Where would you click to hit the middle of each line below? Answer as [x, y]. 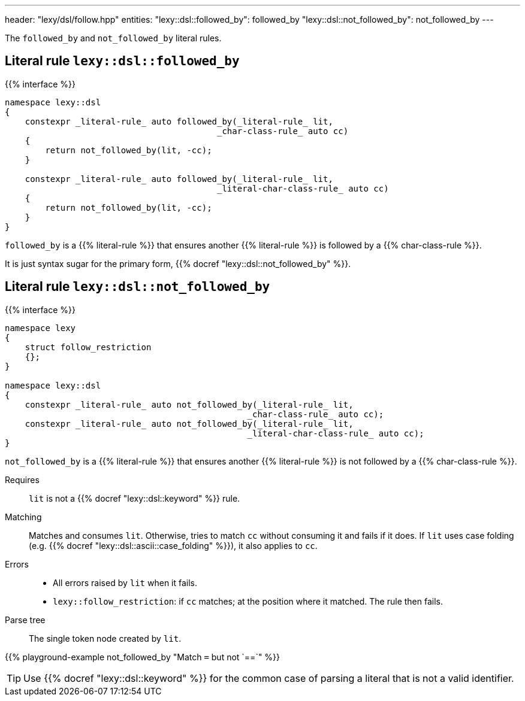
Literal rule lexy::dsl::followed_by [122, 61]
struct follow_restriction [88, 347]
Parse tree [25, 620]
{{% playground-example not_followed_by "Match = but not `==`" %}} [143, 657]
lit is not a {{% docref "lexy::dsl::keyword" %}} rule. [135, 498]
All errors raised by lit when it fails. [125, 582]
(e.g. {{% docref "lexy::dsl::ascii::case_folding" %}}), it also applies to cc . [173, 545]
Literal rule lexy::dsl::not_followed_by [138, 287]
